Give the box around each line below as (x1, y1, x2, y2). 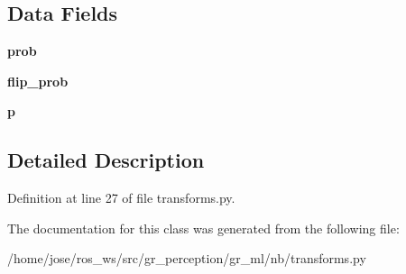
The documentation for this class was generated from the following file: (7, 218, 400, 237)
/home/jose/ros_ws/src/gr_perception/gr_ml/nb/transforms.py (7, 249, 366, 268)
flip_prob (7, 71, 69, 90)
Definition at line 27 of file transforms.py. (7, 188, 235, 207)
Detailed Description (7, 146, 205, 174)
